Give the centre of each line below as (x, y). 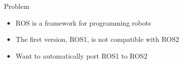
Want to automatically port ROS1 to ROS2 (81, 55)
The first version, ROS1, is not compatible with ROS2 (97, 39)
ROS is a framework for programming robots (83, 22)
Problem (17, 6)
